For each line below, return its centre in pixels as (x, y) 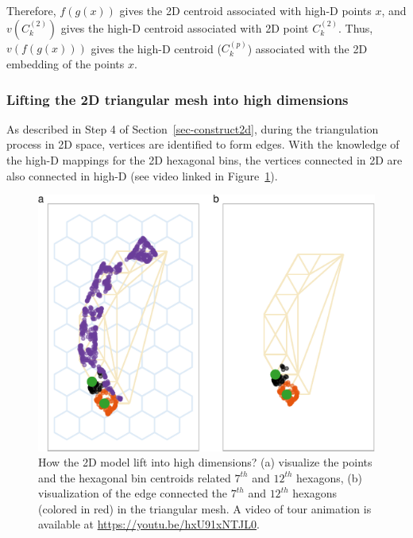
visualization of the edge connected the (133, 493)
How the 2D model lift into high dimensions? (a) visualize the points (205, 462)
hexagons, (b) (329, 477)
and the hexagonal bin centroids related (135, 477)
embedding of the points (66, 64)
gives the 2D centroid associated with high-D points (245, 10)
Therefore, (31, 10)
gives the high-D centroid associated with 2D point (185, 27)
